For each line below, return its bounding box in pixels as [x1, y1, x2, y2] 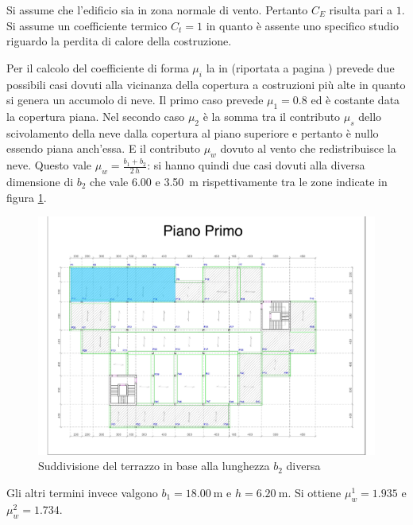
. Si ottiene [288, 484, 342, 500]
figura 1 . [6, 189, 47, 205]
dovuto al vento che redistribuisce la [220, 140, 396, 157]
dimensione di [6, 173, 74, 189]
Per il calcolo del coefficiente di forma [6, 59, 189, 76]
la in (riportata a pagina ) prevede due [206, 59, 395, 76]
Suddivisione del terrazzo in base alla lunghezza [38, 457, 270, 474]
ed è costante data [311, 91, 400, 108]
